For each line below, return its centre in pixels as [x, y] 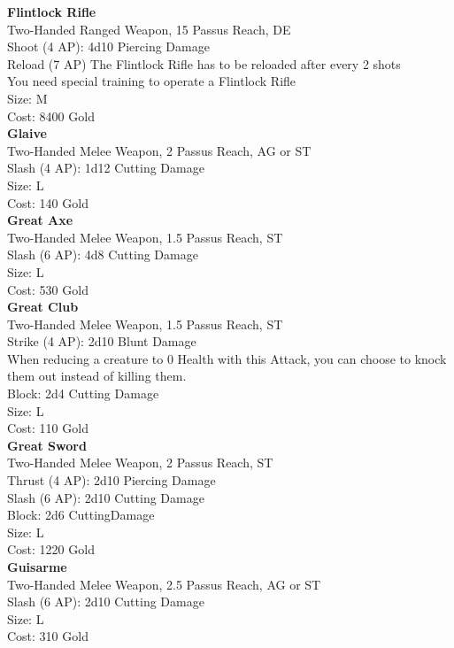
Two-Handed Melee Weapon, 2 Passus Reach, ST [140, 463]
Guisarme [37, 567]
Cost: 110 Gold [48, 428]
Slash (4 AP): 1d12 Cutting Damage [106, 168]
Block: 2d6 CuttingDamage [81, 515]
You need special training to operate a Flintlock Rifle [152, 81]
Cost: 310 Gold [48, 636]
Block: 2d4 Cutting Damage [83, 393]
